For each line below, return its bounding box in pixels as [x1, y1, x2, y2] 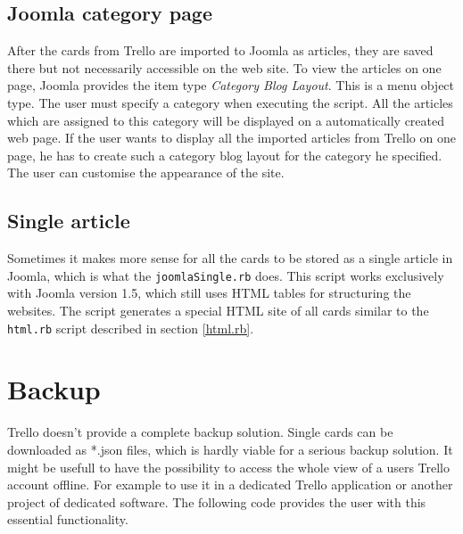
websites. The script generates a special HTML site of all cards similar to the [7, 301, 429, 319]
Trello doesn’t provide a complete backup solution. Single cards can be [7, 423, 393, 441]
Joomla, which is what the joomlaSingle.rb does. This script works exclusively [7, 266, 444, 284]
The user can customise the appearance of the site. [7, 163, 285, 182]
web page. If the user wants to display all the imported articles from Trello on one [7, 128, 456, 147]
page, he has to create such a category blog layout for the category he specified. [7, 145, 442, 164]
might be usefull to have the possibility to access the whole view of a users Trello [7, 457, 451, 476]
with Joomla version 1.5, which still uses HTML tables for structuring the [7, 283, 411, 302]
